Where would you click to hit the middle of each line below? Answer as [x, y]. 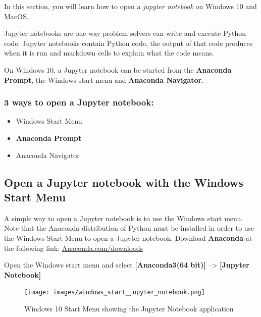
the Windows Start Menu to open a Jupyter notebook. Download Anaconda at [128, 237]
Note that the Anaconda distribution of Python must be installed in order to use [129, 228]
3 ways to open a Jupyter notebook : [79, 102]
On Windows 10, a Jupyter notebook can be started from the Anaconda [118, 69]
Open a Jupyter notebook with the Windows [124, 182]
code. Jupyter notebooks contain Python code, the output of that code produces [128, 43]
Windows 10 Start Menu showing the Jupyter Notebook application [129, 308]
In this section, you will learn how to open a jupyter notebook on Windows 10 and [130, 6]
